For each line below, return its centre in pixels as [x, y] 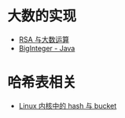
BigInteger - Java [47, 48]
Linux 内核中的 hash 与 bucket [68, 105]
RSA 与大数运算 [44, 39]
